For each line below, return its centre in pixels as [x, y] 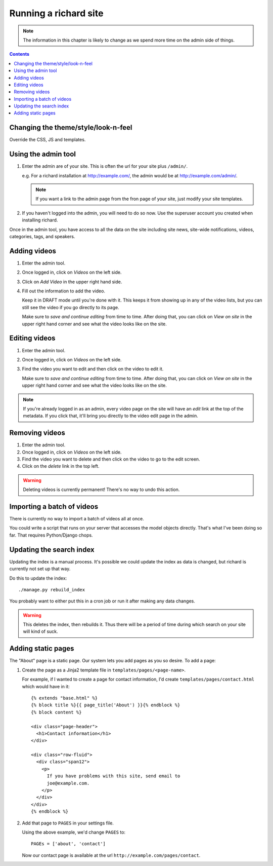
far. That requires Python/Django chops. [51, 535]
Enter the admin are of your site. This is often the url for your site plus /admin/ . [105, 166]
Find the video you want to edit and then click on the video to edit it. [93, 369]
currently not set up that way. [40, 569]
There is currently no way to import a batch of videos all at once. [77, 519]
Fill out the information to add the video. [64, 291]
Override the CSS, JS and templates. [48, 140]
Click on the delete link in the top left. [61, 466]
